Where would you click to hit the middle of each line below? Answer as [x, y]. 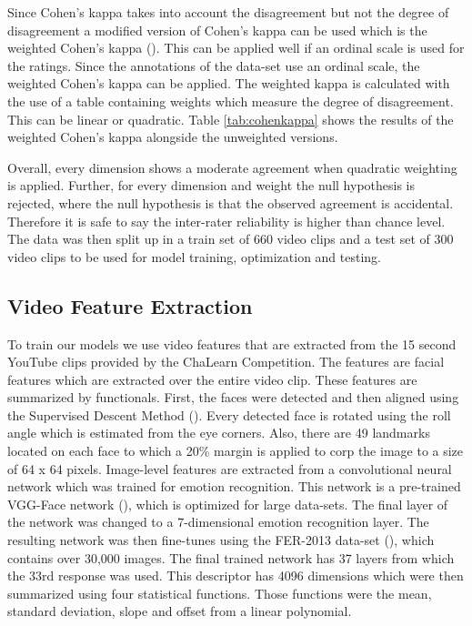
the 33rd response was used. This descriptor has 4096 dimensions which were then [236, 576]
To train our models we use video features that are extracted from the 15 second [232, 343]
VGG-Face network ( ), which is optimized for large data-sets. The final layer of [228, 504]
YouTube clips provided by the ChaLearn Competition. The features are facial [226, 362]
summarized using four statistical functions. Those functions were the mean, [220, 593]
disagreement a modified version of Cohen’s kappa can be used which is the [217, 30]
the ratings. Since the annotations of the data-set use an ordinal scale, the [214, 65]
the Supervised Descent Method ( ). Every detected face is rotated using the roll [229, 414]
